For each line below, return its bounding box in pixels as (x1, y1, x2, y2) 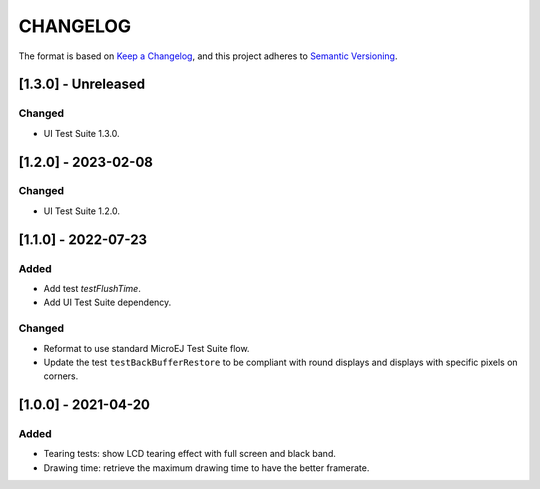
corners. (43, 370, 79, 382)
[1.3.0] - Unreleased (18, 76, 145, 93)
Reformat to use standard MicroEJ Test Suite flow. (43, 342, 250, 354)
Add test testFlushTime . (43, 283, 142, 295)
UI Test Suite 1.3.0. (43, 127, 120, 139)
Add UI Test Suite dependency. (43, 296, 172, 309)
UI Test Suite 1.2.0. (43, 205, 120, 217)
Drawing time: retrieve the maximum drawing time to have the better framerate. (43, 461, 370, 474)
